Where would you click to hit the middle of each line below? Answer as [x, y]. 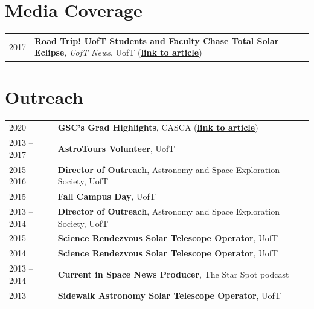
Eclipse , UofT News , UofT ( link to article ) [118, 52]
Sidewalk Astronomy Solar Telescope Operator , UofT [169, 295]
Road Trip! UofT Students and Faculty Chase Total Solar [157, 40]
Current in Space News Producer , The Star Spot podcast [173, 274]
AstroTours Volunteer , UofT [116, 148]
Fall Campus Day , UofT [107, 196]
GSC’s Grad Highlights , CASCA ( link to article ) [158, 127]
